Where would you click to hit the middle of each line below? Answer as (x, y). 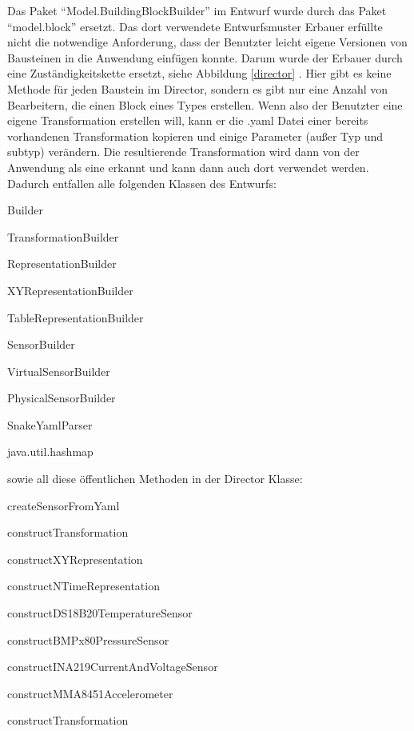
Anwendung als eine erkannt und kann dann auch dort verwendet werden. (188, 167)
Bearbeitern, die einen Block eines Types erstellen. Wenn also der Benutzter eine (205, 104)
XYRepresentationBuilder (70, 290)
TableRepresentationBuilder (76, 317)
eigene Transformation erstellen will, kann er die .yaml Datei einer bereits (188, 120)
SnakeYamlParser (50, 424)
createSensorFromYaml (64, 505)
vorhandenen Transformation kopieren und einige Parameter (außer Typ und (195, 136)
